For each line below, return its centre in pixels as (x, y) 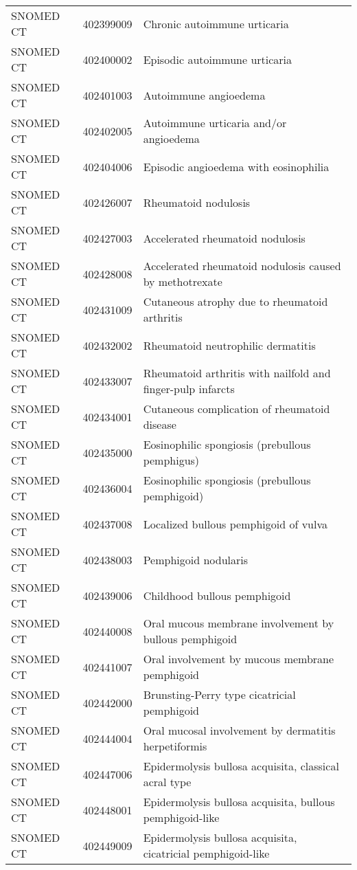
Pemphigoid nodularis (196, 559)
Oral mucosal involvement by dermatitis (239, 730)
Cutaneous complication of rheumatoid (237, 409)
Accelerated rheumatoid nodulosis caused (242, 266)
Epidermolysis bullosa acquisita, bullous (239, 802)
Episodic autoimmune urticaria (218, 59)
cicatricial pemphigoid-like (206, 853)
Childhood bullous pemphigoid (217, 595)
